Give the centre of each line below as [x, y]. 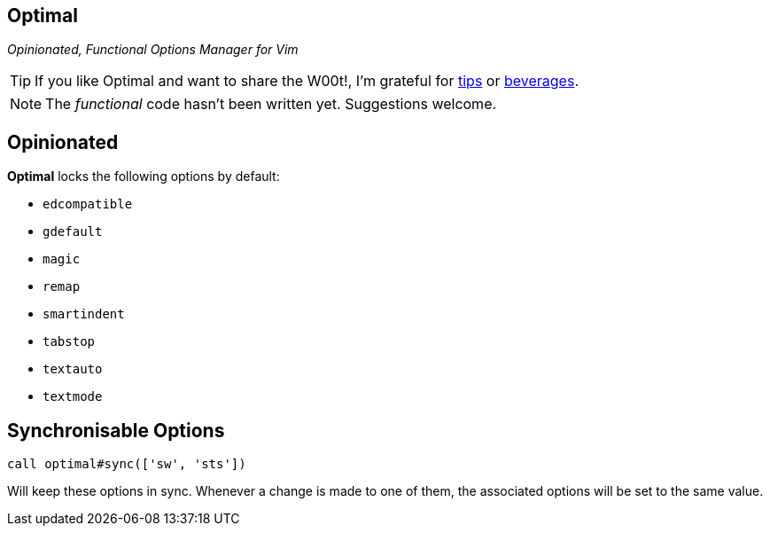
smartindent [84, 314]
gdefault [73, 232]
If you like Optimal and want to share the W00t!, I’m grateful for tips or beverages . [307, 81]
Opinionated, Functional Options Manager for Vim [153, 50]
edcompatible [88, 204]
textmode [73, 397]
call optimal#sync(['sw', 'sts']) [127, 464]
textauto [73, 369]
